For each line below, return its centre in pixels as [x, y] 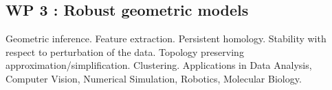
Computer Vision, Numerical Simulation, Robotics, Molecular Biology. [154, 78]
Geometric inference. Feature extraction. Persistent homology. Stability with [166, 39]
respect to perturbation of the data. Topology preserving [125, 51]
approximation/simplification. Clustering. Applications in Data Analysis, [159, 65]
